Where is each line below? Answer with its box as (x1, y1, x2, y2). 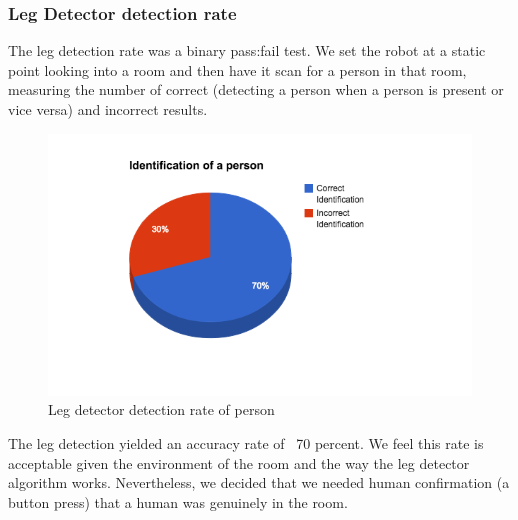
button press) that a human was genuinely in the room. (8, 491, 348, 512)
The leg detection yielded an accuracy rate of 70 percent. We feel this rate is (8, 432, 484, 453)
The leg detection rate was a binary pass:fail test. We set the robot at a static (8, 40, 486, 61)
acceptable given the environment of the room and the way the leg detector (8, 452, 470, 473)
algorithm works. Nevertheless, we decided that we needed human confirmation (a (8, 472, 510, 493)
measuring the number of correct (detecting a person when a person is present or (8, 79, 504, 100)
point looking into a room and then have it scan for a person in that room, (8, 59, 467, 80)
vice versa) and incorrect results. (8, 99, 208, 119)
